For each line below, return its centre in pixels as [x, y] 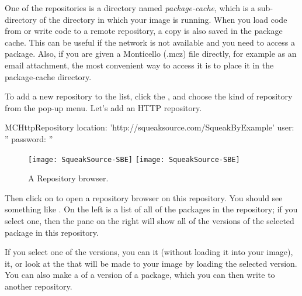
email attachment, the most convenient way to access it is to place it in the [139, 65]
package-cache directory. [48, 76]
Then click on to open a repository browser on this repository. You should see [144, 197]
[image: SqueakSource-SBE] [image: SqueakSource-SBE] [134, 159]
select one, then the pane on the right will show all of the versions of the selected [150, 220]
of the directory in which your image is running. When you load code [163, 19]
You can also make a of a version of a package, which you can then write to [140, 275]
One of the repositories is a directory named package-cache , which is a [130, 8]
